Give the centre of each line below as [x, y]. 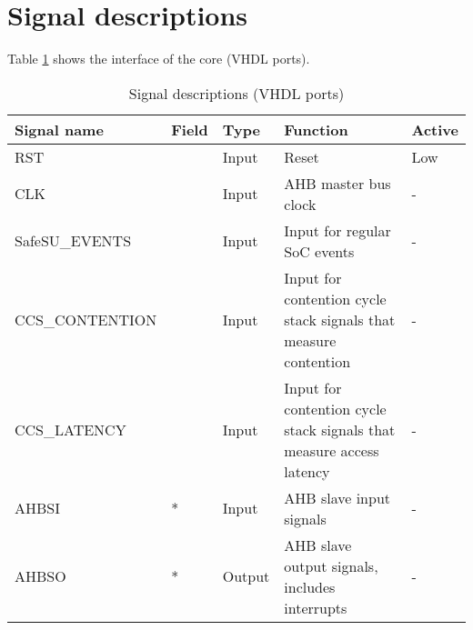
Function [316, 129]
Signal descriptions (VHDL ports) [236, 93]
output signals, [331, 565]
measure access [332, 450]
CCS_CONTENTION [86, 319]
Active [435, 129]
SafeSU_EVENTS [73, 241]
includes [310, 586]
